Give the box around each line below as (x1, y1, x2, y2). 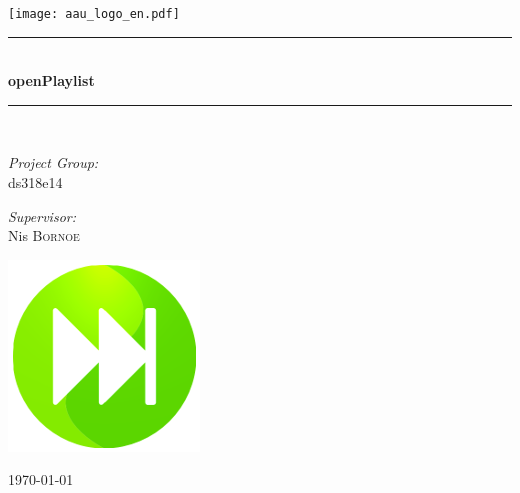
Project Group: (8, 152, 99, 173)
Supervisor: (8, 205, 76, 226)
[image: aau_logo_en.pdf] (8, 7, 180, 21)
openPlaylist (8, 70, 95, 91)
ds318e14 (8, 172, 63, 193)
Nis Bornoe (8, 225, 80, 246)
